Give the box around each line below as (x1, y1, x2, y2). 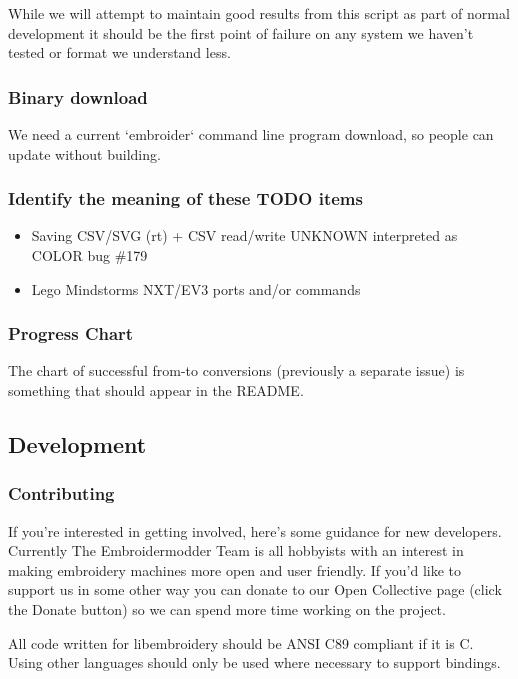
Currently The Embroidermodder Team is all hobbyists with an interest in (8, 540, 464, 561)
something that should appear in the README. (8, 380, 304, 400)
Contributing (8, 481, 115, 506)
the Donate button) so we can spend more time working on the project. (8, 598, 446, 619)
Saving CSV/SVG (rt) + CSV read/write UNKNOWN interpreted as (31, 225, 458, 246)
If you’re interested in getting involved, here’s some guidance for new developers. (8, 520, 502, 541)
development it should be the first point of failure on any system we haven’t (8, 22, 474, 43)
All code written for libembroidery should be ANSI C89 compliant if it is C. (8, 632, 474, 653)
